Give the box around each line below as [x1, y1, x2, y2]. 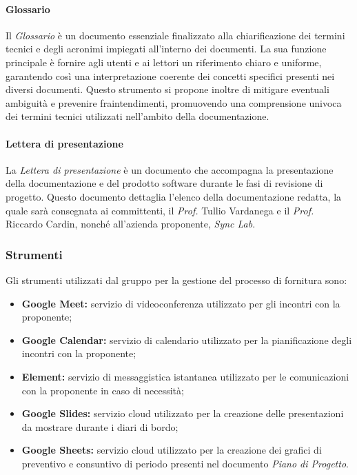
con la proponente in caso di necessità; [21, 383, 184, 397]
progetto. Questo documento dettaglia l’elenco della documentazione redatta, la [6, 189, 342, 203]
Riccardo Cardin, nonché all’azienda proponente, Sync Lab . [6, 216, 256, 231]
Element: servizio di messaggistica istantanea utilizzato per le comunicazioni [21, 369, 349, 383]
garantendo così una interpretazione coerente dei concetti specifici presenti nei [6, 68, 335, 83]
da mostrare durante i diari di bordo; [21, 419, 178, 434]
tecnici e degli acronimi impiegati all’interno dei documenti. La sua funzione [6, 41, 327, 56]
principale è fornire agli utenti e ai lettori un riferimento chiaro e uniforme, [6, 54, 322, 69]
